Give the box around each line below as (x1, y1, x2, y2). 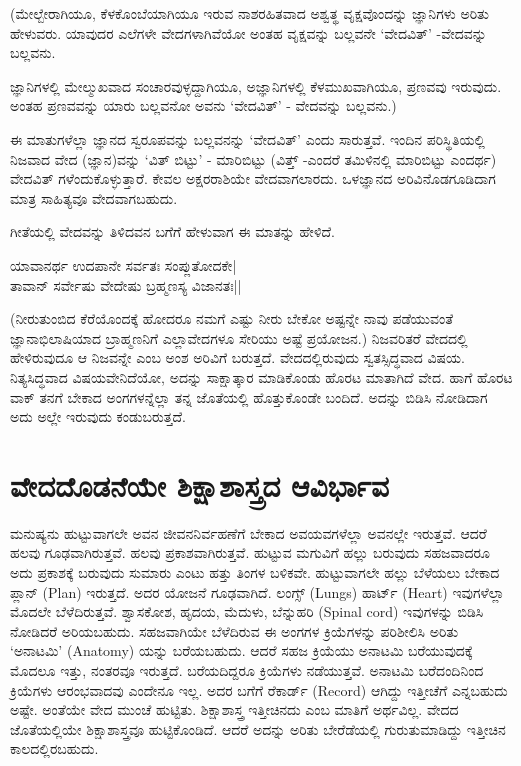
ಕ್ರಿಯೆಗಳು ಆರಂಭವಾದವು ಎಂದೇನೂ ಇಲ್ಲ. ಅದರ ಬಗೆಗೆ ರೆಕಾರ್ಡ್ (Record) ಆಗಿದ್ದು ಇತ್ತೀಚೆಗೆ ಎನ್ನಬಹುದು (10, 679, 508, 700)
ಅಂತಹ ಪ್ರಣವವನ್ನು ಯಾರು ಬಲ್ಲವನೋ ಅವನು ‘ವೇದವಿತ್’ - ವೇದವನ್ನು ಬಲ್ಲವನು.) (10, 95, 397, 116)
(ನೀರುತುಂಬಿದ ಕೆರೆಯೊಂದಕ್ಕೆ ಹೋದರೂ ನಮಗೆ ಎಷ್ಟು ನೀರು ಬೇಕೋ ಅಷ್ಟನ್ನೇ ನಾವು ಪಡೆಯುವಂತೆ (10, 308, 454, 329)
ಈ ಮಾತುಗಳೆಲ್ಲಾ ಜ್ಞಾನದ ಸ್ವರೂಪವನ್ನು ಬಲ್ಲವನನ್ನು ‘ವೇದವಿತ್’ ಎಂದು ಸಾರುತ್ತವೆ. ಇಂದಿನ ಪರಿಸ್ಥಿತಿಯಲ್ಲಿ (10, 128, 485, 149)
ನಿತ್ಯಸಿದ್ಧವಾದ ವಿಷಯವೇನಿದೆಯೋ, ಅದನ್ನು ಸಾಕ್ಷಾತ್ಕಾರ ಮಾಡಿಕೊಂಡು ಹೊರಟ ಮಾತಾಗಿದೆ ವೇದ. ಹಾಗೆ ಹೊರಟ (10, 366, 513, 387)
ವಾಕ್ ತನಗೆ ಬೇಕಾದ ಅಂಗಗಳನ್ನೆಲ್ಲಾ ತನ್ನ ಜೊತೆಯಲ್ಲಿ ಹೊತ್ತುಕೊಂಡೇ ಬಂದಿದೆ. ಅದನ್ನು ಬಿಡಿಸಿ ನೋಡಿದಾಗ (10, 386, 488, 407)
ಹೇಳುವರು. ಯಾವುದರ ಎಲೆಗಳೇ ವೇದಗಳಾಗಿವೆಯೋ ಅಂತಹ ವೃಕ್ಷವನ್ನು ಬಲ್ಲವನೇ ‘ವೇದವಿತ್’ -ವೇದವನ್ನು (10, 22, 487, 43)
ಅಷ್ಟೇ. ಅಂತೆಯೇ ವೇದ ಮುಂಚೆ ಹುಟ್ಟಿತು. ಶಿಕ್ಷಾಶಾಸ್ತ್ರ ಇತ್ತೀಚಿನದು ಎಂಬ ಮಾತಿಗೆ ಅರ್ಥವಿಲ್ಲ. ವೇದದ (10, 699, 459, 720)
